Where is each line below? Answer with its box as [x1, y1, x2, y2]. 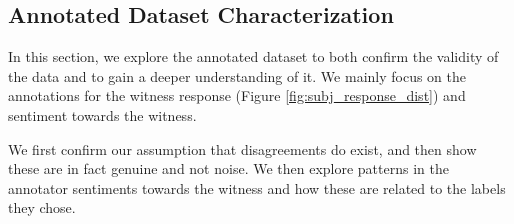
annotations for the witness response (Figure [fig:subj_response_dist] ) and [8, 85, 466, 106]
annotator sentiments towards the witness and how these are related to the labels [8, 177, 506, 198]
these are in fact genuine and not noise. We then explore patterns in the [8, 158, 449, 179]
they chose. [8, 197, 76, 218]
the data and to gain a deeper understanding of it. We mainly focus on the [8, 65, 466, 86]
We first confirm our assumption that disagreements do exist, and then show [8, 138, 477, 159]
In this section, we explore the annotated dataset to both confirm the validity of [8, 46, 499, 67]
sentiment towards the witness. [8, 104, 197, 125]
